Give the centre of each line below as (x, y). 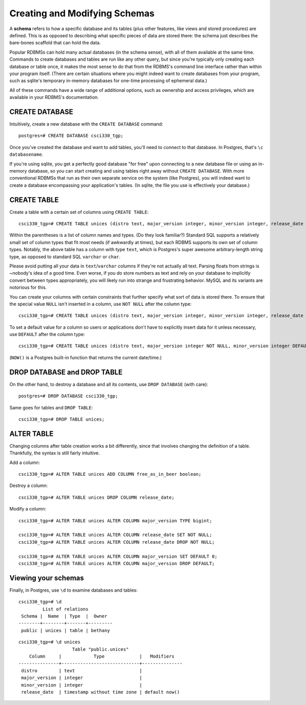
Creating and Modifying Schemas (82, 13)
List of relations (66, 609)
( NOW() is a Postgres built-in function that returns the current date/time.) (86, 357)
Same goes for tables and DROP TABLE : (51, 407)
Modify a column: (28, 509)
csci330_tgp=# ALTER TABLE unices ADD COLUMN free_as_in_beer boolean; (110, 474)
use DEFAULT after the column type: (47, 334)
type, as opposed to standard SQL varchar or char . (65, 257)
